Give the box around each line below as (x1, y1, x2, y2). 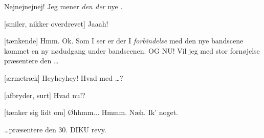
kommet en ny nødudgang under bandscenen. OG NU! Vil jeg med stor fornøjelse (4, 45, 260, 56)
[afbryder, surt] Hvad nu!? (4, 89, 85, 100)
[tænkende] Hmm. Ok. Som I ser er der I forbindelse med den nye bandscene (4, 35, 244, 46)
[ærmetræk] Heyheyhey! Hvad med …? (4, 72, 123, 83)
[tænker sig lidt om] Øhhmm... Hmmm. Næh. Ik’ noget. (4, 107, 179, 118)
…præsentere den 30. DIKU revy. (4, 124, 106, 134)
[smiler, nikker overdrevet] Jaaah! (4, 18, 108, 29)
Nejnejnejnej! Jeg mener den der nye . (4, 1, 123, 11)
